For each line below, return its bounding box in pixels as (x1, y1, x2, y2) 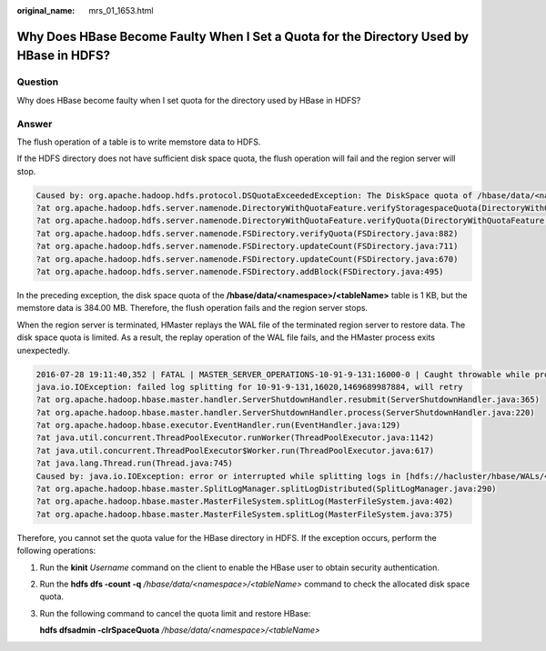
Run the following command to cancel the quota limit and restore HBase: (39, 607, 311, 618)
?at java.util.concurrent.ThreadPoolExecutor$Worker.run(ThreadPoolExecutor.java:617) (35, 446, 435, 456)
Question (16, 75, 59, 88)
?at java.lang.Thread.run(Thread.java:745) (35, 458, 234, 468)
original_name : (16, 5, 76, 15)
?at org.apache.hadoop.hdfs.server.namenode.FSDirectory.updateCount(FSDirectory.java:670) (35, 254, 459, 264)
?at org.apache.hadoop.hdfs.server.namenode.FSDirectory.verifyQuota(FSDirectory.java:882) (35, 228, 459, 238)
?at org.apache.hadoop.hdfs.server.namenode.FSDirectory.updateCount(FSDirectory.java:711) (35, 241, 459, 252)
